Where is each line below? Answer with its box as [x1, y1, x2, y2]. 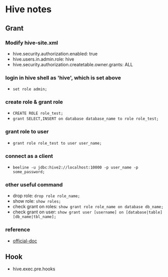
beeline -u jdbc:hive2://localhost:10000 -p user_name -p [12, 165, 138, 170]
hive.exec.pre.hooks [12, 266, 55, 272]
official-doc [12, 238, 37, 244]
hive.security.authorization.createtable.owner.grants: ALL [12, 61, 133, 67]
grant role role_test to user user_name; [12, 141, 102, 146]
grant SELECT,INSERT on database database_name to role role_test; [12, 116, 159, 122]
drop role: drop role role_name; [12, 192, 80, 199]
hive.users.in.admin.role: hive [12, 56, 75, 62]
